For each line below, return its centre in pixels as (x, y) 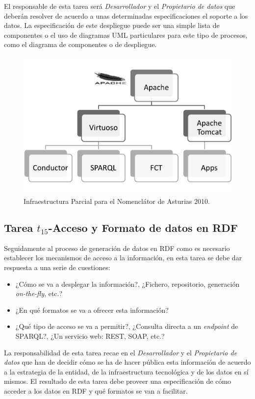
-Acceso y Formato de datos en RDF (143, 228)
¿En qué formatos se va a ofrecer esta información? (92, 310)
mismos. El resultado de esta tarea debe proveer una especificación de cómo (118, 381)
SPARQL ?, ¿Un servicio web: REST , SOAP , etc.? (90, 336)
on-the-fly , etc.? (39, 293)
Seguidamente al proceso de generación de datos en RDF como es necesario (117, 248)
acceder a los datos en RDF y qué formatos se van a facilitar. (96, 391)
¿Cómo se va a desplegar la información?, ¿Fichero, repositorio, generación (127, 284)
